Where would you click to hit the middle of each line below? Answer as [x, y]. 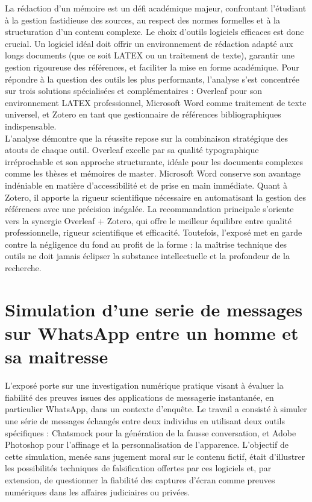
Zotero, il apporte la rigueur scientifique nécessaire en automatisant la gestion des [155, 197]
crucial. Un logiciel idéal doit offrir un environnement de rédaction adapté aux [149, 43]
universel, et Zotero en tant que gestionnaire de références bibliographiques [143, 114]
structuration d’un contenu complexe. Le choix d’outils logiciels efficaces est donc [154, 32]
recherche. [23, 268]
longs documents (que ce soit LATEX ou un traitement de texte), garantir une [150, 55]
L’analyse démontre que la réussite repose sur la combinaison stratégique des [146, 138]
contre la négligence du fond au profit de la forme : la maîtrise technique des [146, 244]
